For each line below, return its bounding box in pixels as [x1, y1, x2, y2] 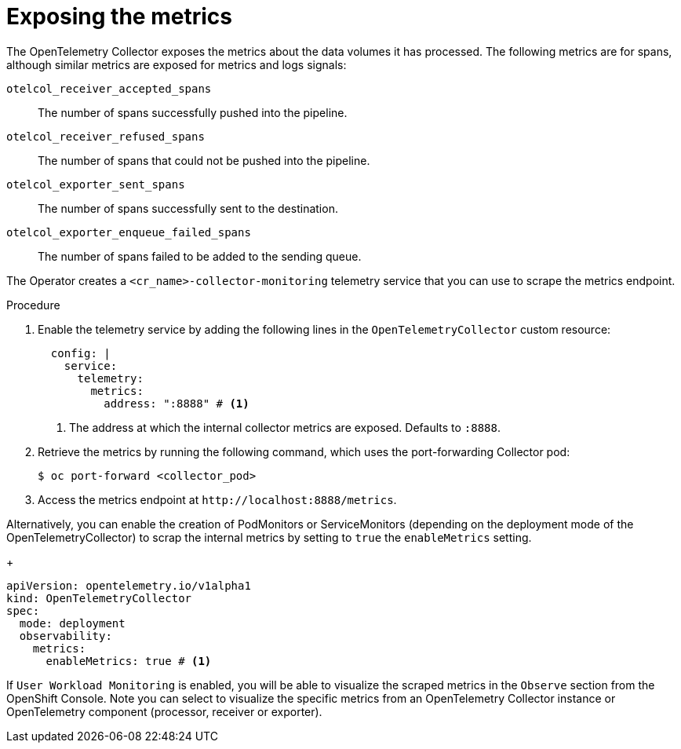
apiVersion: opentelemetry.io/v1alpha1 [6, 579, 251, 592]
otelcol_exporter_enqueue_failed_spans [6, 225, 251, 239]
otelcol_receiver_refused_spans [6, 130, 205, 143]
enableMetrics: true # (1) [46, 654, 212, 667]
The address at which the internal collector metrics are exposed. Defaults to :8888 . [69, 420, 501, 434]
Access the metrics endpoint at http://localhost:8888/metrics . [38, 492, 397, 506]
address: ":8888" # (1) [104, 396, 249, 410]
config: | [50, 346, 111, 360]
